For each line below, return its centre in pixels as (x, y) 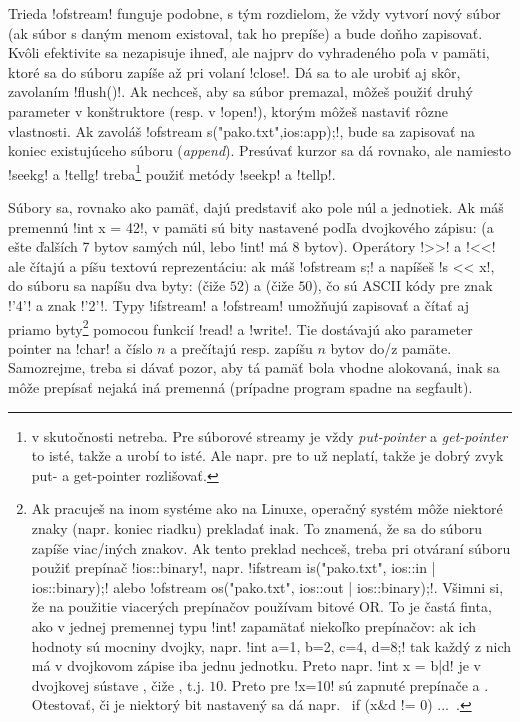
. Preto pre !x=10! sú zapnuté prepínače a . (356, 684)
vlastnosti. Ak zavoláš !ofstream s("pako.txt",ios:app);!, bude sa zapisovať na (241, 130)
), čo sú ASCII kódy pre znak (402, 285)
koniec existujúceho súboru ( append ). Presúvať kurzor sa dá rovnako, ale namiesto (260, 150)
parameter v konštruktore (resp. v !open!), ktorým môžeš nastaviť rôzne (228, 110)
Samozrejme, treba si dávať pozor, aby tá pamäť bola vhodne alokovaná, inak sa (254, 367)
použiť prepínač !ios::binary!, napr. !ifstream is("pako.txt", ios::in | (233, 567)
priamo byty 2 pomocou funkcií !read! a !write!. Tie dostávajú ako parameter (240, 327)
